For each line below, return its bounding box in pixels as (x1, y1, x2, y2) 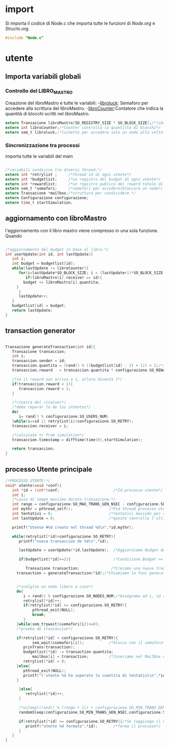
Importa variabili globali (5, 72, 81, 81)
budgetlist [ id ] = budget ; (12, 303, 66, 308)
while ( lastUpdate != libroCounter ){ (12, 266, 89, 271)
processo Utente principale (5, 465, 93, 473)
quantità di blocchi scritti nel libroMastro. (5, 110, 90, 116)
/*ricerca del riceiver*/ (12, 400, 66, 405)
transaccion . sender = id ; (12, 358, 66, 363)
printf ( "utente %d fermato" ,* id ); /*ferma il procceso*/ (25, 723, 161, 729)
